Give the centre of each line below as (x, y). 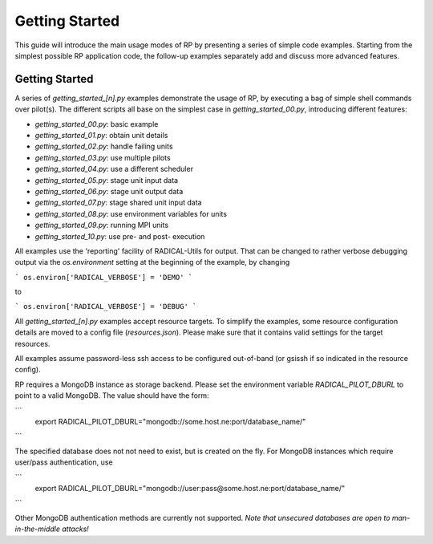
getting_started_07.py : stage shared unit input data (118, 203)
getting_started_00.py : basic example (97, 124)
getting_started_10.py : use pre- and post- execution (120, 236)
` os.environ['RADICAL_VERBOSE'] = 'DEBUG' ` (106, 307)
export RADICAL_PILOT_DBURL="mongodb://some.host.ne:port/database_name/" (170, 422)
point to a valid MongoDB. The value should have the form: (112, 396)
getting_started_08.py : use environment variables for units (131, 213)
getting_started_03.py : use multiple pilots (103, 157)
